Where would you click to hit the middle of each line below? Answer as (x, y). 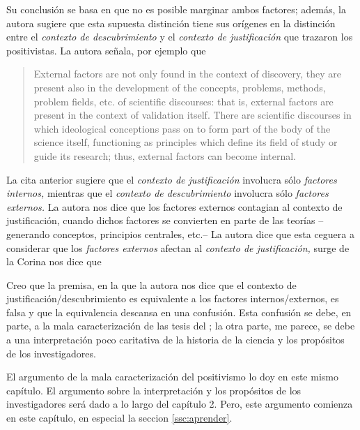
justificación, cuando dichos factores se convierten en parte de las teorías (161, 220)
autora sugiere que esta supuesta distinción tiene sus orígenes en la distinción (171, 23)
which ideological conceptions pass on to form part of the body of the (182, 128)
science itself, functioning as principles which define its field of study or (186, 142)
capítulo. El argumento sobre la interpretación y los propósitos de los (154, 390)
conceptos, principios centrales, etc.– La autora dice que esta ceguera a (203, 233)
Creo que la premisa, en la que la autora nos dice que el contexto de (151, 284)
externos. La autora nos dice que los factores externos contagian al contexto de (174, 206)
